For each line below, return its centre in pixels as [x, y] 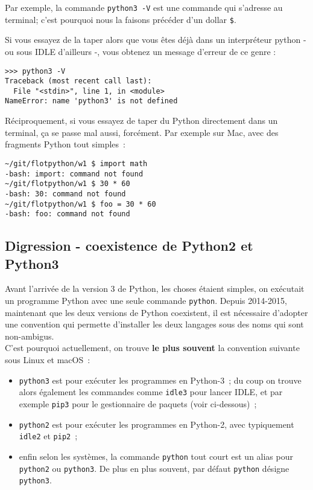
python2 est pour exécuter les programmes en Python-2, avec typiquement [156, 424]
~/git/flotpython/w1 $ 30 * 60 [68, 184]
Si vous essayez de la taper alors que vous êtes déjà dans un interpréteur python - [156, 40]
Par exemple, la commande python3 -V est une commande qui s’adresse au [144, 7]
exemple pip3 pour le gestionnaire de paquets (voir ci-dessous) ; [138, 403]
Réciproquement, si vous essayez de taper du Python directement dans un [141, 121]
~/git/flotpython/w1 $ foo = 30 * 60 [81, 204]
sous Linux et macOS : [48, 360]
